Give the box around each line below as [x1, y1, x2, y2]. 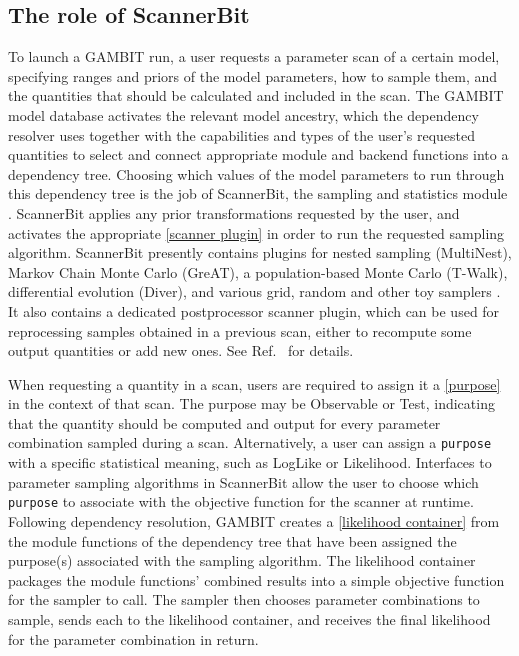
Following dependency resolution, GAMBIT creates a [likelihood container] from [8, 510, 500, 531]
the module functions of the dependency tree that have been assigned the [8, 530, 457, 551]
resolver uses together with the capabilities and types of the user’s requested [8, 124, 476, 145]
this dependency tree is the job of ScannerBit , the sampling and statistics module [8, 183, 508, 204]
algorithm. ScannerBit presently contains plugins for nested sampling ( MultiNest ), [8, 242, 512, 263]
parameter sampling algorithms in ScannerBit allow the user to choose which [8, 471, 479, 492]
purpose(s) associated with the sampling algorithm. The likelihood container [8, 550, 476, 571]
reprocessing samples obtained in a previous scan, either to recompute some [8, 320, 472, 341]
